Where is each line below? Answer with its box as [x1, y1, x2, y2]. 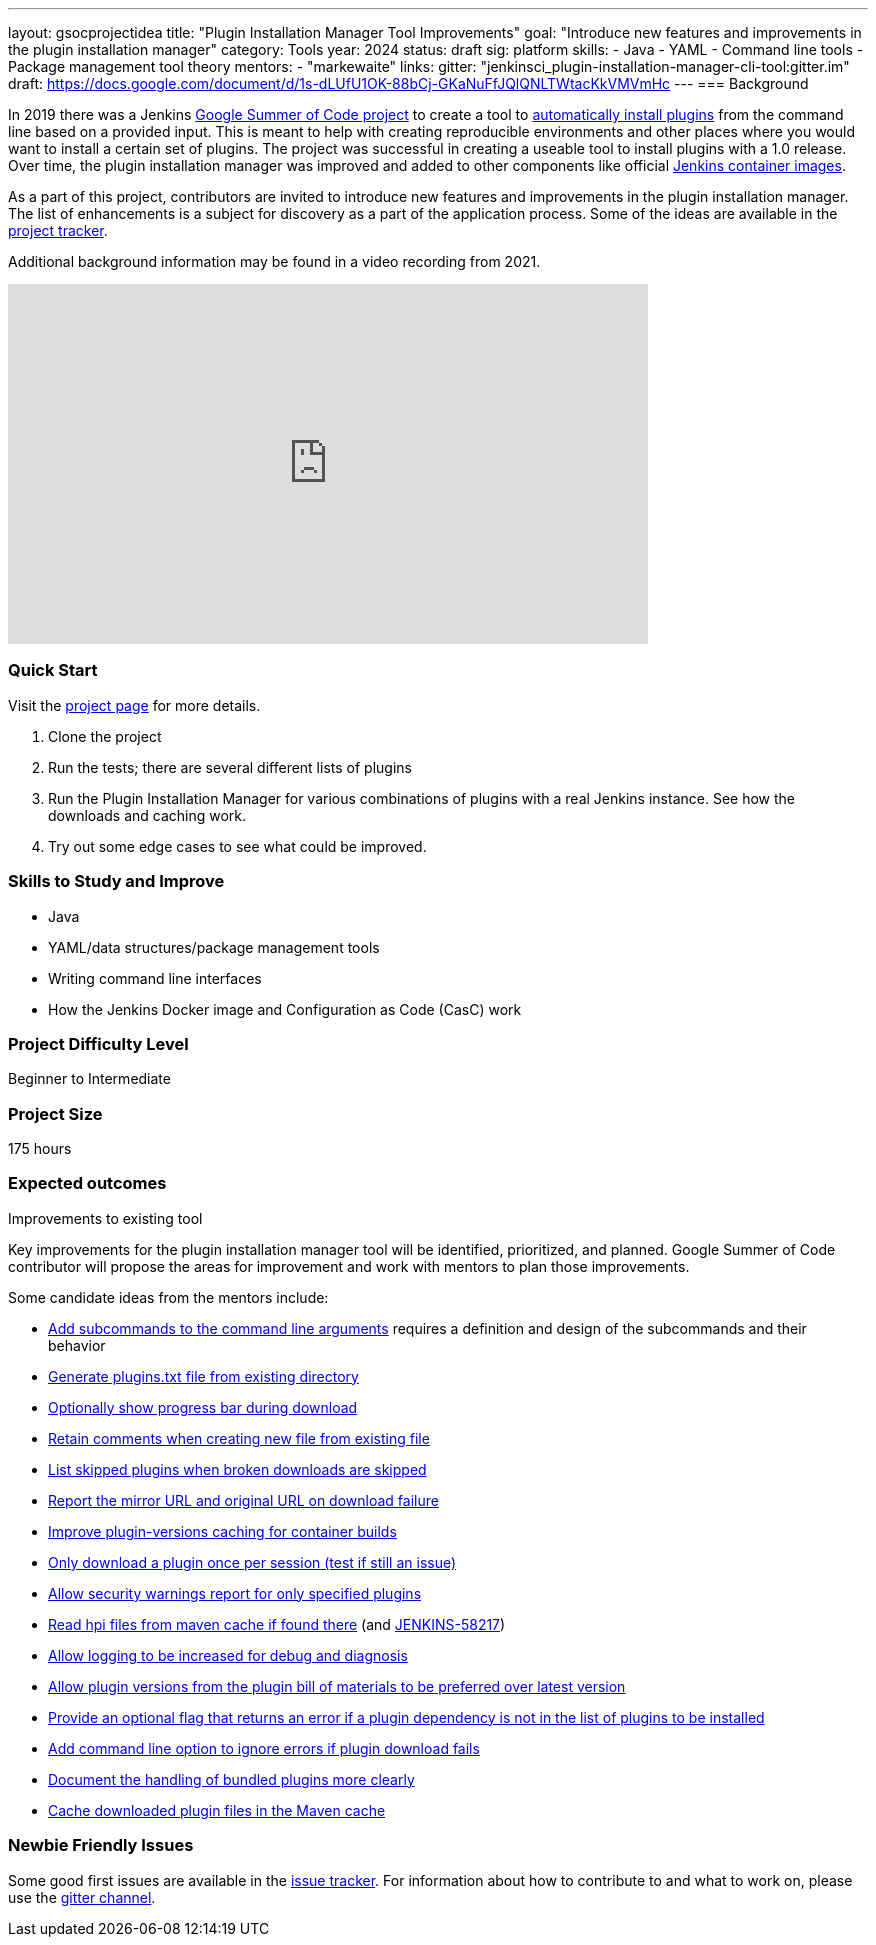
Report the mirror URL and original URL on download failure [48, 1491, 439, 1509]
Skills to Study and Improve [8, 871, 225, 892]
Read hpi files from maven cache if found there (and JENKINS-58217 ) [48, 1615, 506, 1633]
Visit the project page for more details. [8, 696, 261, 714]
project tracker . [8, 222, 108, 239]
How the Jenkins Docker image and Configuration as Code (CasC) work [48, 1000, 522, 1018]
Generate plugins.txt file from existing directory [48, 1367, 359, 1385]
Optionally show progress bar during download [48, 1398, 358, 1416]
